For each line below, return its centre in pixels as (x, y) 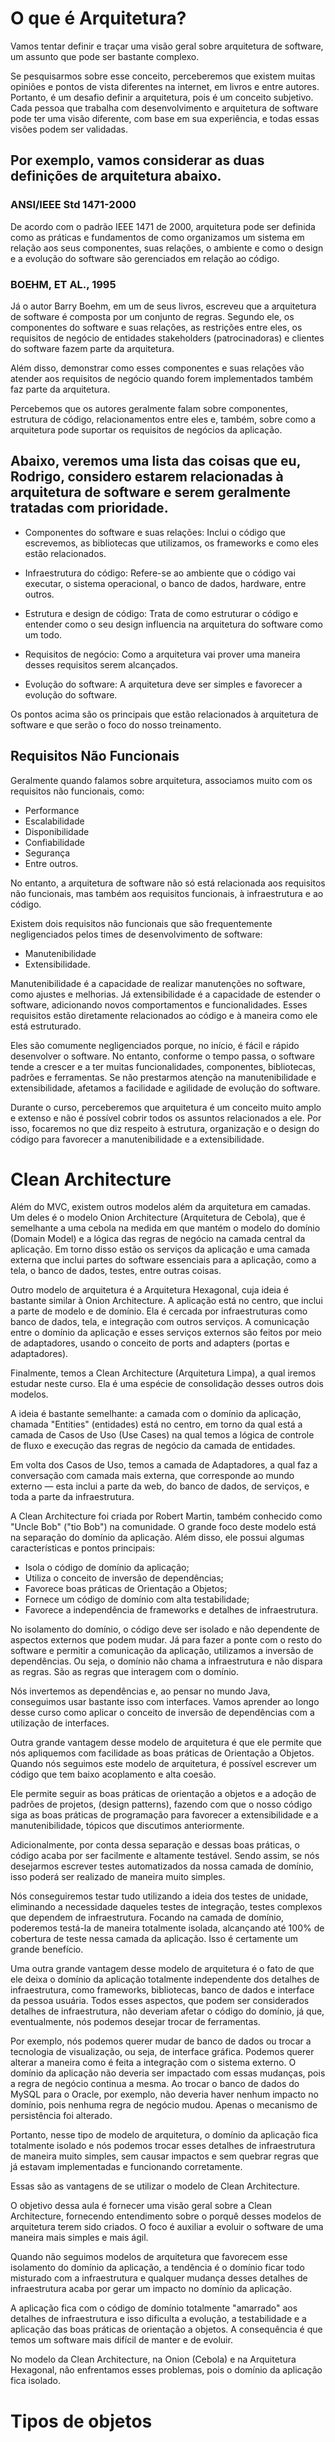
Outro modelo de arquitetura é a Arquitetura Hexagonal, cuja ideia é (149, 1290)
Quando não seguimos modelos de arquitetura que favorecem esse (149, 2257)
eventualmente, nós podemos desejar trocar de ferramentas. (135, 2022)
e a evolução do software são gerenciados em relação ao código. (145, 258)
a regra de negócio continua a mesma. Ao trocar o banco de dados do (155, 2084)
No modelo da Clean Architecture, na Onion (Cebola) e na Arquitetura (153, 2359)
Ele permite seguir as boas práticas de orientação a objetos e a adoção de (163, 1794)
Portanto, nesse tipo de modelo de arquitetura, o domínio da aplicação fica (164, 2135)
